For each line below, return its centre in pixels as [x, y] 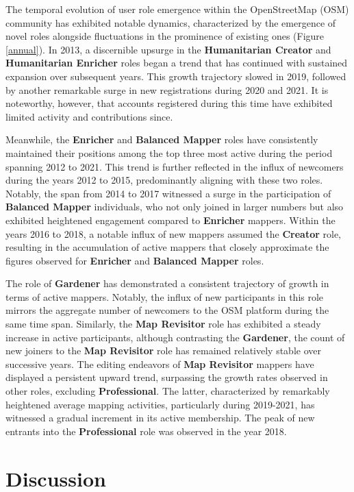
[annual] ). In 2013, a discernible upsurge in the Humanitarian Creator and [168, 49]
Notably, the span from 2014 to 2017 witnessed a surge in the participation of [168, 193]
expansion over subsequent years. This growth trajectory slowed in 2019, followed [176, 76]
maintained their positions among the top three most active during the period [169, 152]
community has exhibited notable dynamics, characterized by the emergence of [171, 22]
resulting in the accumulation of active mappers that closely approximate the [167, 247]
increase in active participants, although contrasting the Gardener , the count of [175, 337]
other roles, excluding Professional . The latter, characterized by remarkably [168, 391]
